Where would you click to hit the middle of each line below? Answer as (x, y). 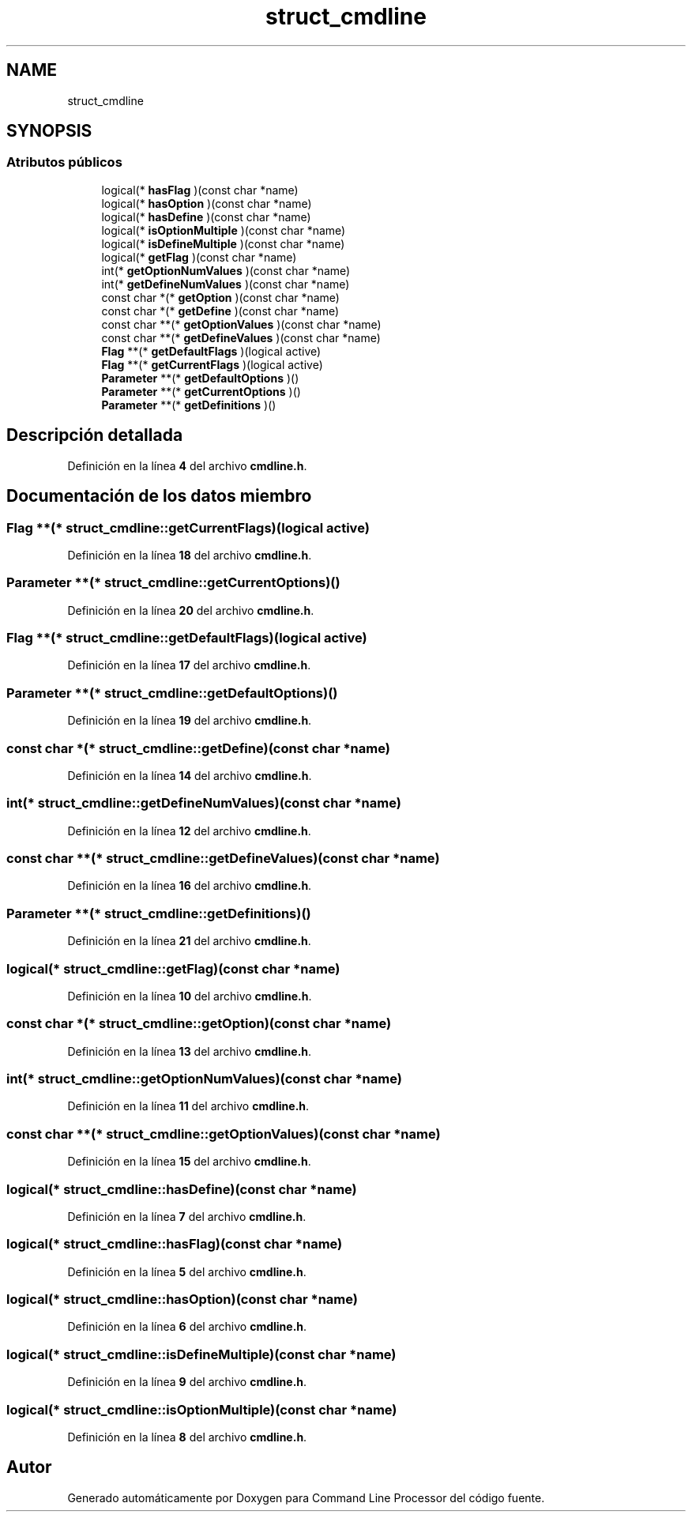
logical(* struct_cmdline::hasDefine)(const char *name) (182, 1189)
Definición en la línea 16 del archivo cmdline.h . (190, 886)
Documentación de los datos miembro (159, 496)
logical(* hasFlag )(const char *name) (200, 190)
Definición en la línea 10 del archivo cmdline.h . (190, 996)
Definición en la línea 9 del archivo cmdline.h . (187, 1382)
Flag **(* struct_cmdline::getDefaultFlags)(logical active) (187, 638)
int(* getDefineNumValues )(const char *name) (226, 284)
